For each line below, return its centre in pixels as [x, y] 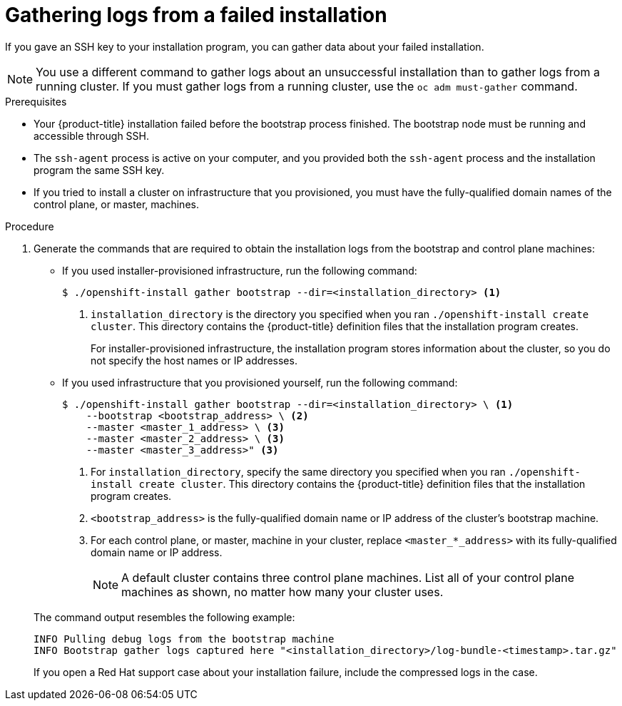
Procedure [30, 226]
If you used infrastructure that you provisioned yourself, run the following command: [260, 382]
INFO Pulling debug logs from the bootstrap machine [184, 639]
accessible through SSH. [92, 135]
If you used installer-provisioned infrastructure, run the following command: [240, 270]
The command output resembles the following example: [164, 617]
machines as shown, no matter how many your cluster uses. [282, 592]
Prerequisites [36, 101]
